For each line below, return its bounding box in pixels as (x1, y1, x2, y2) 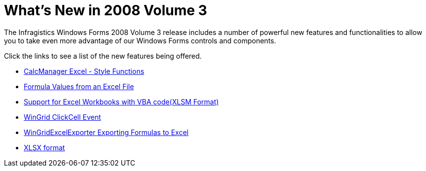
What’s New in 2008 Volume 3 (4, 2, 207, 19)
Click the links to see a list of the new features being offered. (4, 51, 202, 60)
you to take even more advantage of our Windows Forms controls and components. (4, 36, 277, 45)
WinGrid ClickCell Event (24, 112, 101, 121)
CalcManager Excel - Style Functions (24, 67, 144, 75)
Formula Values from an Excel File (24, 82, 134, 91)
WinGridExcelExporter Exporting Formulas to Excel (24, 128, 189, 137)
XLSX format (24, 143, 65, 152)
